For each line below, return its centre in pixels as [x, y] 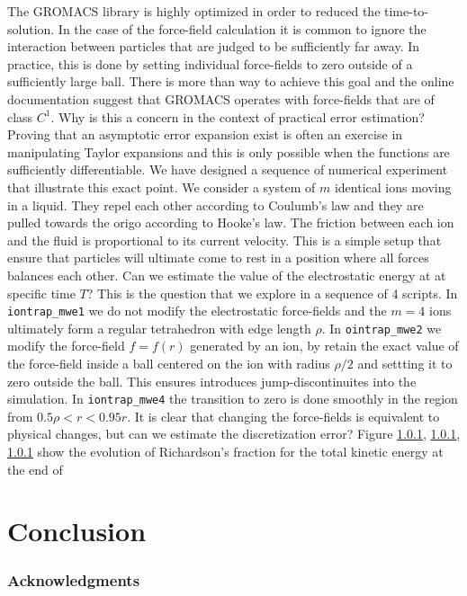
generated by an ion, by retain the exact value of [324, 346]
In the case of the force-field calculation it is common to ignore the [242, 28]
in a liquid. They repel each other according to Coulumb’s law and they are [216, 205]
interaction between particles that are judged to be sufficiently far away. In [214, 46]
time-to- [407, 11]
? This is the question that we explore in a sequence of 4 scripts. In [272, 293]
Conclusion [77, 531]
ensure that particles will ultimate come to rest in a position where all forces [218, 258]
